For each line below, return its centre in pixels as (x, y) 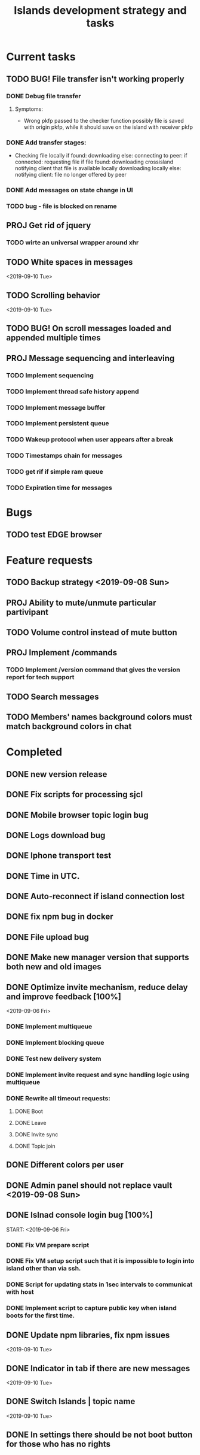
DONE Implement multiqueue (49, 1026)
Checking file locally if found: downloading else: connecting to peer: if (101, 156)
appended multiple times (54, 338)
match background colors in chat (69, 726)
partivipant (27, 612)
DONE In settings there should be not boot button (99, 1435)
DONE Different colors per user (65, 1165)
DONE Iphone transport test (59, 856)
